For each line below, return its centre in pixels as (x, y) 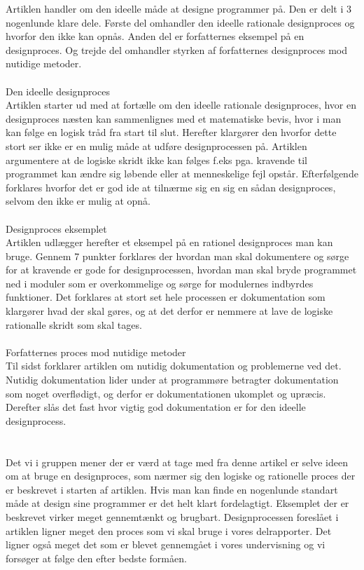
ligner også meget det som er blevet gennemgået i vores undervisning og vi (166, 544)
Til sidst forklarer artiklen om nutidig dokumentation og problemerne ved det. (174, 366)
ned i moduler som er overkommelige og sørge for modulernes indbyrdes (160, 283)
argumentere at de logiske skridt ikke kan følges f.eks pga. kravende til (156, 160)
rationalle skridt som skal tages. (74, 324)
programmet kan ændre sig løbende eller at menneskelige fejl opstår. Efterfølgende (182, 174)
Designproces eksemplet (56, 228)
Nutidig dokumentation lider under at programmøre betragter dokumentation (172, 380)
